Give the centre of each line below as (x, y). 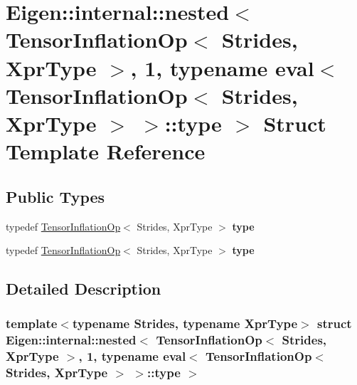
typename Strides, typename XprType (185, 323)
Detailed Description (84, 289)
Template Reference (106, 151)
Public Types (55, 196)
